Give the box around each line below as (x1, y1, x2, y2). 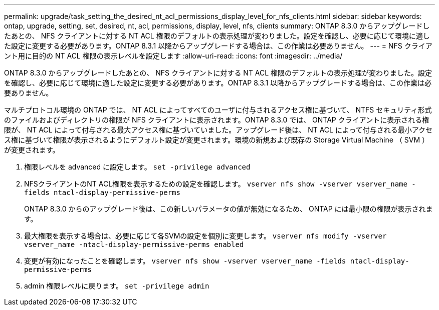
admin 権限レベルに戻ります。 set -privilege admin (24, 281, 209, 290)
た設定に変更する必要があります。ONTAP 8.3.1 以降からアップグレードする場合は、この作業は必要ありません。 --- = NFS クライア (4, 41, 432, 50)
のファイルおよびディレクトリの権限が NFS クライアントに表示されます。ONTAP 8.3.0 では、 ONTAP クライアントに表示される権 (4, 115, 429, 124)
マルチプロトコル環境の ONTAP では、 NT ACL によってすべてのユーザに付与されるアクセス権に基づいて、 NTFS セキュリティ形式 (4, 105, 432, 114)
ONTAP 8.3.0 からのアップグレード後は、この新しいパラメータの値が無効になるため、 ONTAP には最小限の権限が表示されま (24, 204, 433, 213)
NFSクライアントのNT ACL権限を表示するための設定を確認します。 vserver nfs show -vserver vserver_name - (24, 179, 416, 188)
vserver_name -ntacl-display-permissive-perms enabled (24, 240, 244, 248)
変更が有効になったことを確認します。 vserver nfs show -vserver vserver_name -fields (24, 256, 346, 265)
